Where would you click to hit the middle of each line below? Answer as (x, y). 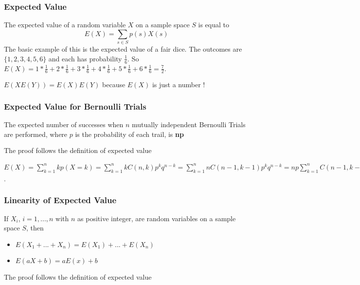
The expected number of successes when (64, 124)
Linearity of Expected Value (60, 200)
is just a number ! (179, 85)
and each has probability (85, 58)
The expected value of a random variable (65, 25)
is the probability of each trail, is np (129, 134)
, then (35, 228)
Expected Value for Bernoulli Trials (75, 106)
